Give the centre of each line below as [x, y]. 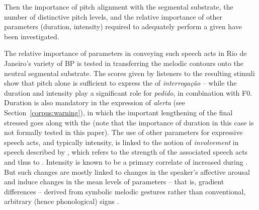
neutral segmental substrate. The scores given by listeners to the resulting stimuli [129, 73]
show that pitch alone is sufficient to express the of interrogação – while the [120, 83]
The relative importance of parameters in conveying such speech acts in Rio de [125, 53]
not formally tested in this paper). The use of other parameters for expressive [123, 132]
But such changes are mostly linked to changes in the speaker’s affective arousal [127, 171]
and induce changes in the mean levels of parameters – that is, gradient [114, 182]
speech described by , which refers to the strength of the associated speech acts [126, 152]
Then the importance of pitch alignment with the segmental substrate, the [119, 7]
